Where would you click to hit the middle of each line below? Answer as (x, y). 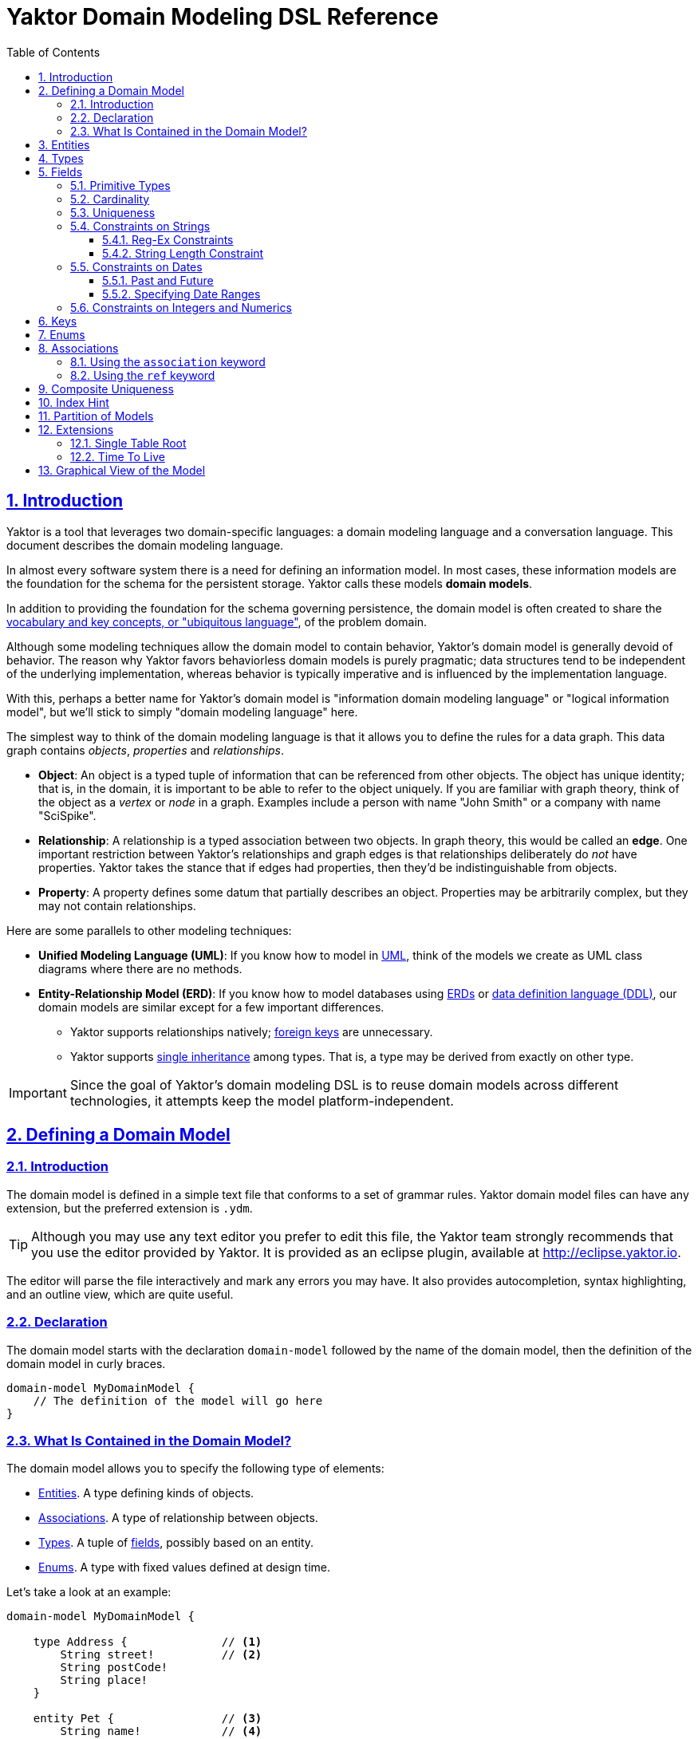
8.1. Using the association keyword (168, 361)
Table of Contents (53, 52)
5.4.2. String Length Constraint (183, 253)
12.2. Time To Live (118, 456)
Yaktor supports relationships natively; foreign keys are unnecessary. (252, 1031)
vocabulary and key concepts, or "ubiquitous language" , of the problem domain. (217, 621)
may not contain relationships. (117, 905)
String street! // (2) (161, 1655)
